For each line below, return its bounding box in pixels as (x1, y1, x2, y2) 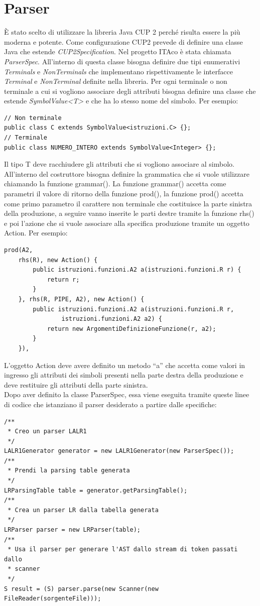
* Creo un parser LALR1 (8, 428, 87, 435)
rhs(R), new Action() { (18, 256, 98, 264)
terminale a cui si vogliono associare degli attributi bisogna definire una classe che (4, 85, 256, 96)
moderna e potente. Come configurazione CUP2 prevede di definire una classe (4, 36, 243, 47)
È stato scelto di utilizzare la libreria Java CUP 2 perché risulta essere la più (4, 27, 240, 37)
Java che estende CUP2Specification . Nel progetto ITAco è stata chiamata (4, 46, 231, 57)
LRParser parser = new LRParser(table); (4, 526, 141, 534)
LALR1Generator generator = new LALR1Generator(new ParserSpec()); (4, 447, 234, 455)
